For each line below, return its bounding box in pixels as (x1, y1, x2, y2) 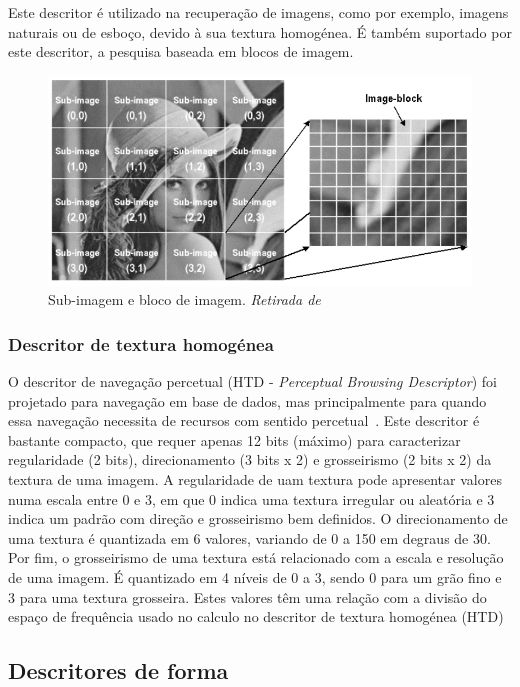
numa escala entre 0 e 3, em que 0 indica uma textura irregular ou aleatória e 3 (8, 488, 495, 509)
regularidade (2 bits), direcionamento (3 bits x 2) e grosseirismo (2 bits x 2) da (8, 449, 492, 470)
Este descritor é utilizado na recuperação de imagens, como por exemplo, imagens (8, 2, 509, 22)
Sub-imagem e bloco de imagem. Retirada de (48, 289, 321, 310)
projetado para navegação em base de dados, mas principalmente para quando (8, 390, 487, 411)
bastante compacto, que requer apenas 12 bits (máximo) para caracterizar (8, 429, 461, 450)
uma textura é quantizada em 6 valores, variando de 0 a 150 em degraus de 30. (8, 527, 491, 548)
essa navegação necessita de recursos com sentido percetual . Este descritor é (8, 410, 480, 431)
